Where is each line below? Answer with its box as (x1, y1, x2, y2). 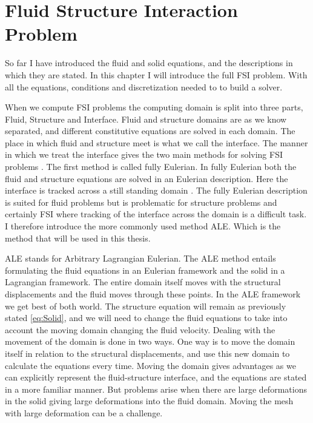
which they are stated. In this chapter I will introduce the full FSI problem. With (5, 68, 308, 81)
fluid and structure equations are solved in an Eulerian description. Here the (5, 172, 288, 184)
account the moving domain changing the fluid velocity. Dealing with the (5, 323, 275, 336)
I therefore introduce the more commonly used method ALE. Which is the (5, 220, 281, 232)
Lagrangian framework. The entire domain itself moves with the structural (5, 276, 281, 288)
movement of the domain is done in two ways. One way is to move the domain (5, 335, 295, 348)
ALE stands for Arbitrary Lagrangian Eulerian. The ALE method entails (5, 252, 276, 265)
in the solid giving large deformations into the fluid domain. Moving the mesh (5, 394, 294, 407)
